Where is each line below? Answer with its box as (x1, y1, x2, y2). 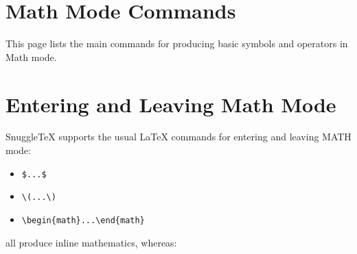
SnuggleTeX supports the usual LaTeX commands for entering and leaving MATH (5, 129, 352, 144)
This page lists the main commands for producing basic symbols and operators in (5, 36, 348, 51)
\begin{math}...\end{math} (21, 215, 145, 225)
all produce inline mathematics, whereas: (5, 235, 177, 249)
